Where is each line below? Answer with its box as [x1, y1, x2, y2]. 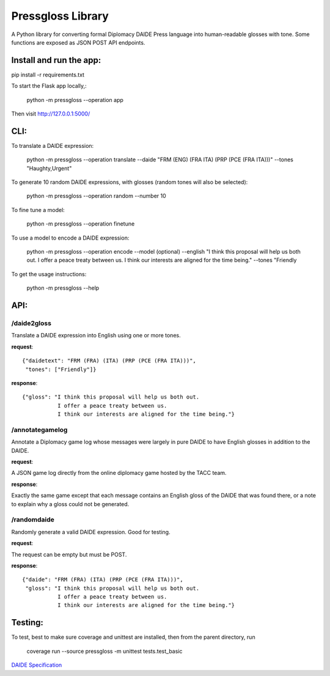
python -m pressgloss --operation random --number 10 [26, 193, 166, 200]
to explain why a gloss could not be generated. [11, 500, 130, 507]
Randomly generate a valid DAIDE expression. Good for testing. [11, 528, 170, 535]
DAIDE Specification [11, 661, 62, 669]
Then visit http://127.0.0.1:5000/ [11, 110, 90, 117]
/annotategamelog [11, 425, 68, 434]
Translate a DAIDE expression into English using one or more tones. [11, 332, 181, 339]
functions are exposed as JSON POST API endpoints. [11, 39, 145, 46]
